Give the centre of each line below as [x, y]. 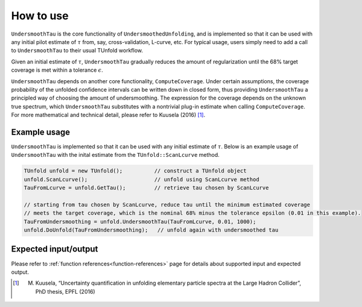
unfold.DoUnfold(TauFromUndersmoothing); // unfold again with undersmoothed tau [151, 230]
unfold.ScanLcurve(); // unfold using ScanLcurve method [141, 179]
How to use [40, 16]
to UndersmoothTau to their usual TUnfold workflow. [77, 51]
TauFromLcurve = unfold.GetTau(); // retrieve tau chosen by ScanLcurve [146, 188]
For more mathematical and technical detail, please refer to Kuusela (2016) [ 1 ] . [108, 115]
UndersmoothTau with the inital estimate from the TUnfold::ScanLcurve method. [115, 155]
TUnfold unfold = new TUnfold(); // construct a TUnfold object [135, 171]
